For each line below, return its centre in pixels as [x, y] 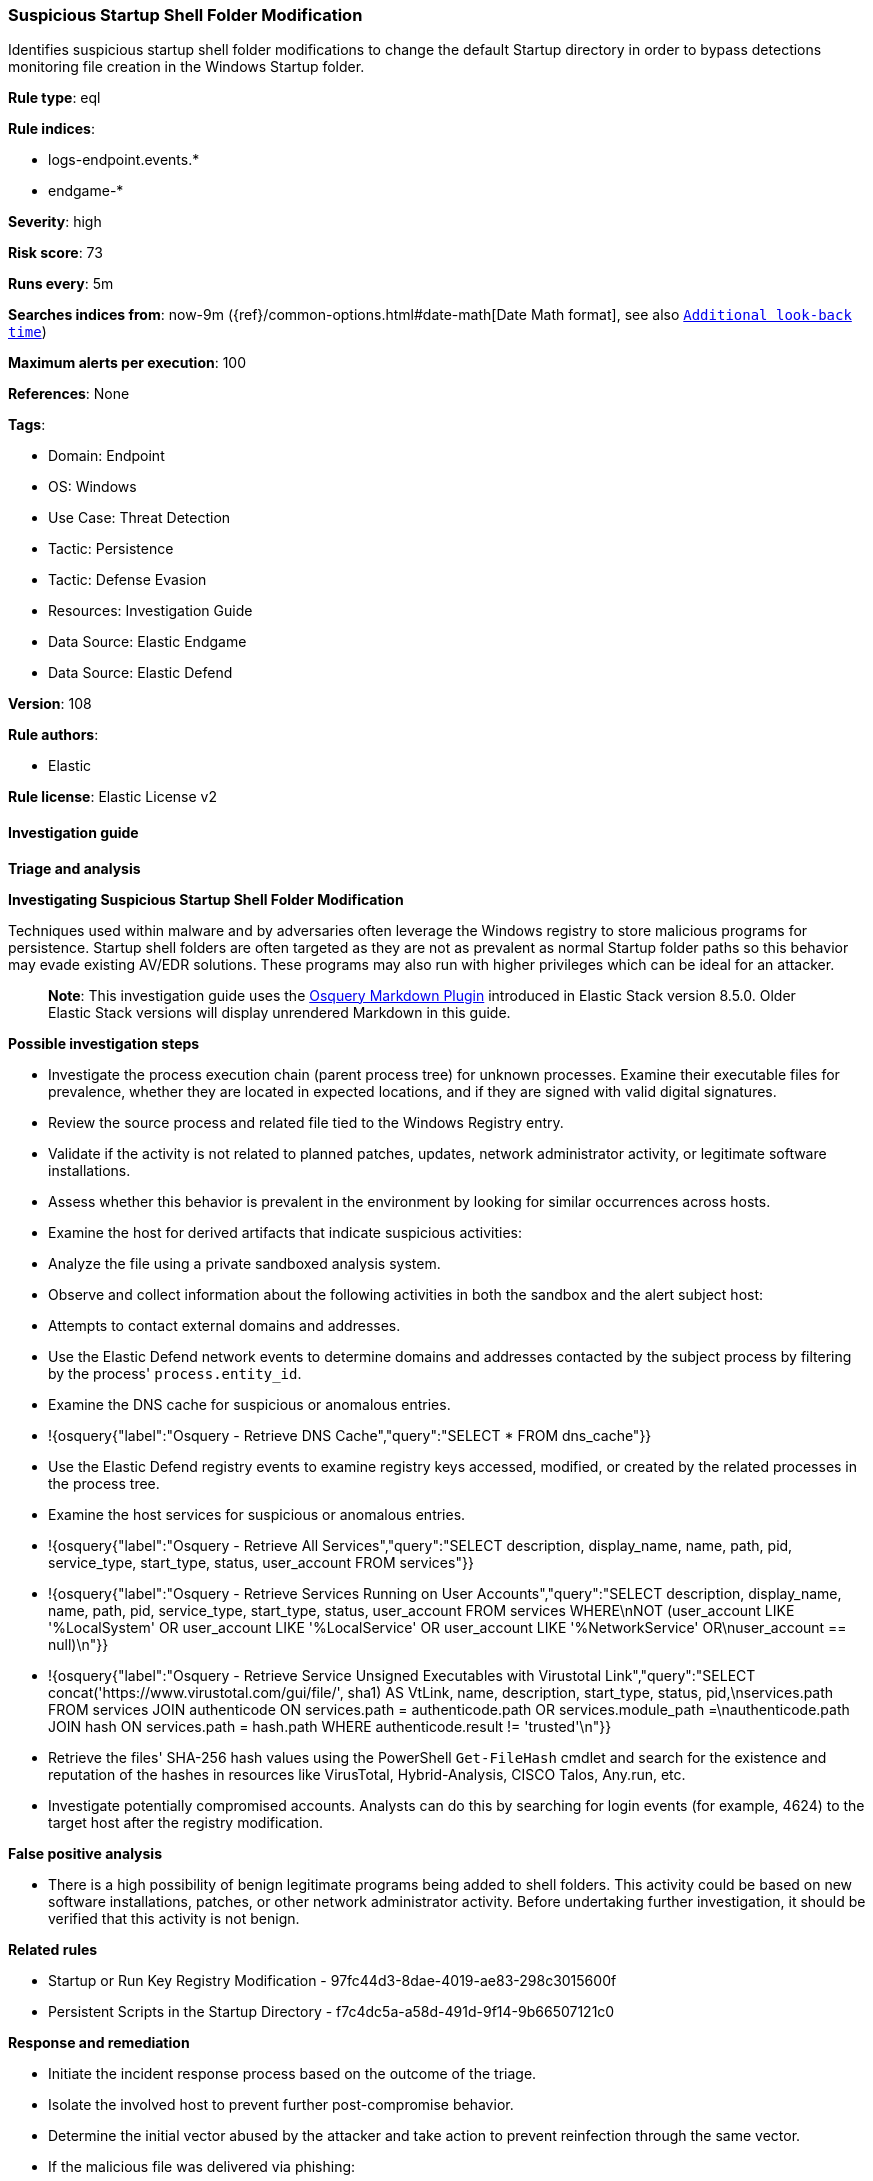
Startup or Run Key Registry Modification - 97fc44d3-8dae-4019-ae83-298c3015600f [332, 1980]
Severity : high [55, 222]
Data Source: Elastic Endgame [147, 642]
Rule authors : [53, 735]
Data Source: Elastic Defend [140, 673]
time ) [27, 332]
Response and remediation [99, 2042]
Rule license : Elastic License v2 [112, 797]
